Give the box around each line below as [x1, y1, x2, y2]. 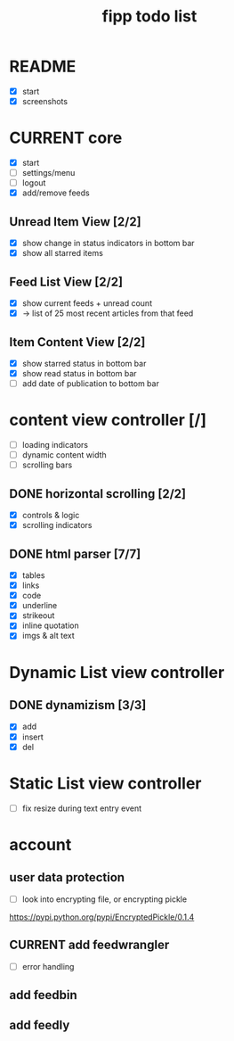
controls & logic [21, 510, 80, 521]
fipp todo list [101, 6, 198, 27]
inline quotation [21, 620, 79, 631]
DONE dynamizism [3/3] [9, 698, 147, 713]
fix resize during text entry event [21, 803, 142, 814]
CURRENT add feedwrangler [9, 938, 170, 953]
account [9, 834, 72, 855]
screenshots [21, 96, 69, 106]
